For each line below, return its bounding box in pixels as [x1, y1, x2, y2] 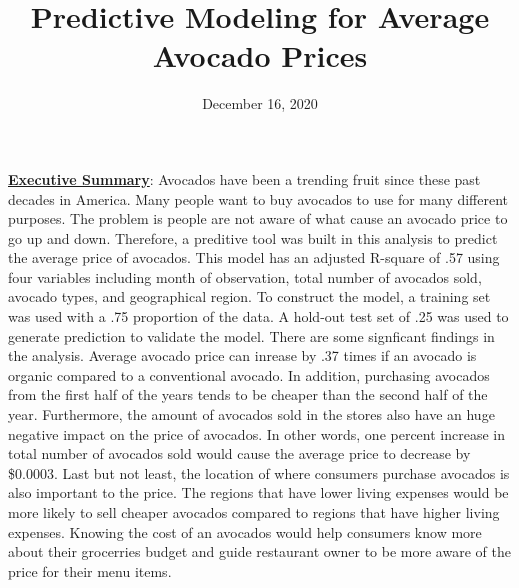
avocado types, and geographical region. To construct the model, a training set [8, 286, 491, 307]
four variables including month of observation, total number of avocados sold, [8, 266, 482, 287]
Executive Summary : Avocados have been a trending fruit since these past [8, 168, 481, 189]
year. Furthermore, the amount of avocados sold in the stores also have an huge [8, 404, 495, 425]
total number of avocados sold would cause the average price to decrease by [8, 443, 471, 464]
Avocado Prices [152, 35, 368, 76]
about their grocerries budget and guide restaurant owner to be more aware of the [8, 541, 511, 562]
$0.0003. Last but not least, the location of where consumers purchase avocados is [8, 462, 510, 483]
